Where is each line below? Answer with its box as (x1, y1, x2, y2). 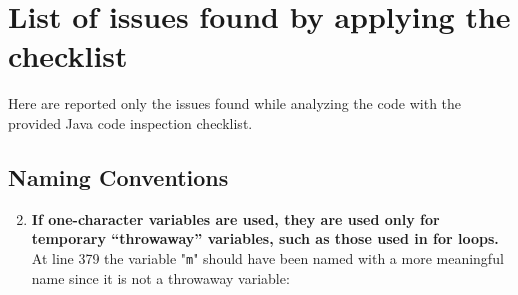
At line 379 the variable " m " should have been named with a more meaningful (31, 247, 504, 268)
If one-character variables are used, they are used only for (31, 208, 440, 229)
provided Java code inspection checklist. (8, 112, 253, 133)
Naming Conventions (8, 161, 229, 192)
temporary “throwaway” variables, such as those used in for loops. (31, 228, 499, 249)
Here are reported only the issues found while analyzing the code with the (8, 93, 462, 114)
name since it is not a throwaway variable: (31, 267, 290, 288)
